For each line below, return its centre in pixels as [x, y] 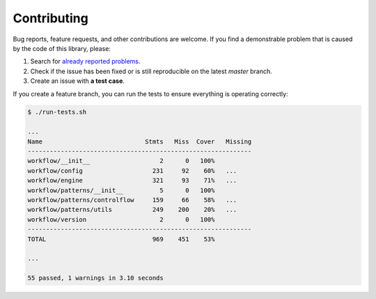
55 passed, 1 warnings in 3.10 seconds [95, 278]
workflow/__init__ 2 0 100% [121, 161]
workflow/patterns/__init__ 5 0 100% [121, 190]
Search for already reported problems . [85, 61]
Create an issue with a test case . [78, 81]
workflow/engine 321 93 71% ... [132, 181]
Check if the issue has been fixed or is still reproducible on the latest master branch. [151, 71]
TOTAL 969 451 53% [121, 239]
